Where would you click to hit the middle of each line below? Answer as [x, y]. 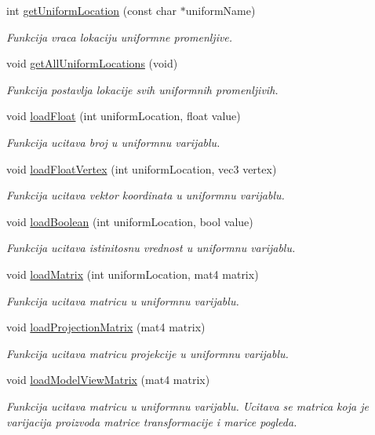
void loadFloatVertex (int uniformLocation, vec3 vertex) [142, 168]
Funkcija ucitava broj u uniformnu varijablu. [113, 142]
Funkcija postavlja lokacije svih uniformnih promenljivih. [142, 89]
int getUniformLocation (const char [91, 10]
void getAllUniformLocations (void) [92, 63]
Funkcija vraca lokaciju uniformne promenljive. [120, 37]
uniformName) [220, 10]
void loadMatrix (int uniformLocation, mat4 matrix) [133, 274]
